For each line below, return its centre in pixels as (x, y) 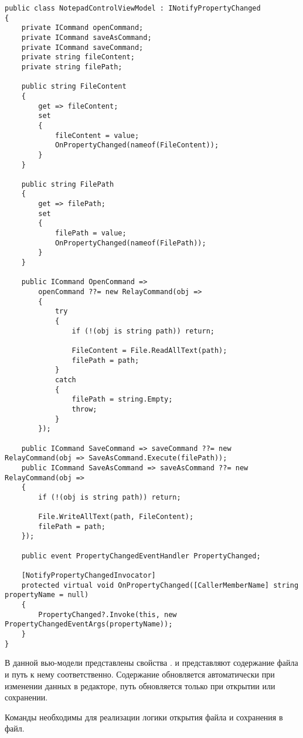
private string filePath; (72, 67)
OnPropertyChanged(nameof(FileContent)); (137, 145)
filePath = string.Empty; (122, 400)
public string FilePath (68, 184)
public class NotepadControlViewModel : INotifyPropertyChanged (133, 8)
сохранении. (26, 697)
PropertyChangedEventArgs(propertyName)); (89, 624)
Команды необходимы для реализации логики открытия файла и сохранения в (144, 717)
